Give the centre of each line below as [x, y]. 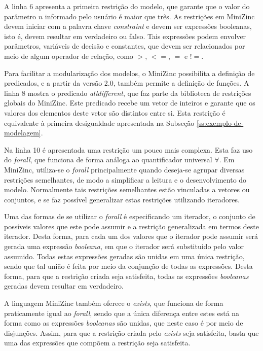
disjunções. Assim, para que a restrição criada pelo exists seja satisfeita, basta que [131, 332]
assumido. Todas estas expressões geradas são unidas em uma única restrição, [124, 256]
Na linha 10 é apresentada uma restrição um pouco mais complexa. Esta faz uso [128, 149]
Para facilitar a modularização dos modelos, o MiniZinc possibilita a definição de [129, 73]
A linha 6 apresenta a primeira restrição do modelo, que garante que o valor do [127, 6]
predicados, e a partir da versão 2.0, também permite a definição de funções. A [127, 83]
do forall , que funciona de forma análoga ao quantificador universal [108, 160]
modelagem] [23, 133]
